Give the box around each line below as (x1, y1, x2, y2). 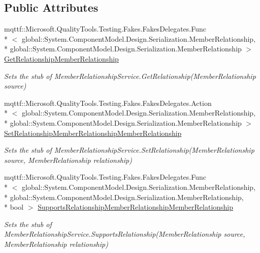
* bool (4, 202, 24, 212)
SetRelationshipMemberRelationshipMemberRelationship (4, 127, 182, 138)
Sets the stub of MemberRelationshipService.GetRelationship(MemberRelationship (4, 70, 256, 81)
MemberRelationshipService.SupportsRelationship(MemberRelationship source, (4, 229, 245, 239)
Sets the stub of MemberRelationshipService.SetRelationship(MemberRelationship (4, 145, 254, 155)
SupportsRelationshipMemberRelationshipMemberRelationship (38, 202, 234, 212)
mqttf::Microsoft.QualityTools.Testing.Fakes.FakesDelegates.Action (4, 97, 212, 108)
